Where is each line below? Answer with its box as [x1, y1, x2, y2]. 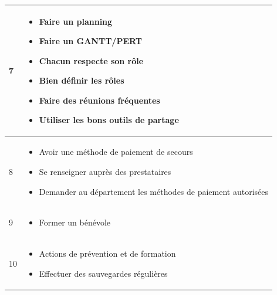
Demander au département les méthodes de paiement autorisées [39, 185, 269, 197]
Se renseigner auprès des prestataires [39, 165, 171, 177]
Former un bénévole [39, 216, 111, 228]
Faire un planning [39, 15, 113, 27]
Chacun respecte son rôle [39, 54, 144, 67]
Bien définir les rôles [39, 74, 124, 87]
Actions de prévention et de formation [39, 247, 176, 260]
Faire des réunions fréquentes [39, 94, 160, 106]
